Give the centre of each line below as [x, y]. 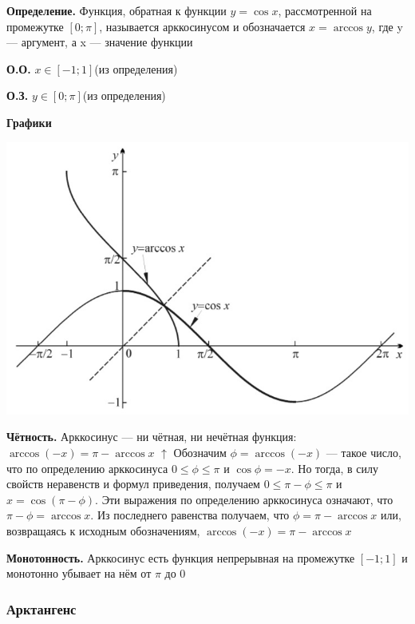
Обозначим [200, 453]
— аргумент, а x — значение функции [100, 42]
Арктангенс [41, 608]
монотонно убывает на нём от [79, 573]
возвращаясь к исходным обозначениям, [103, 531]
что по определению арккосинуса [87, 468]
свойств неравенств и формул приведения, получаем [133, 484]
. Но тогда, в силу [334, 468]
